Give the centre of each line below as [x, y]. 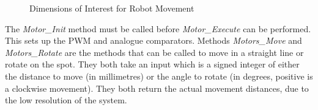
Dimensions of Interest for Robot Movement [112, 8]
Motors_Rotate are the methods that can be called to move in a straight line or [154, 52]
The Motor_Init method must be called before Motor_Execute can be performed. [158, 28]
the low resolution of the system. [66, 100]
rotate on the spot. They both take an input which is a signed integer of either [152, 64]
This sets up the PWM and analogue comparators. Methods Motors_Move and [153, 40]
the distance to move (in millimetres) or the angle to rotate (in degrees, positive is [159, 76]
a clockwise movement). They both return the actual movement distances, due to [157, 88]
